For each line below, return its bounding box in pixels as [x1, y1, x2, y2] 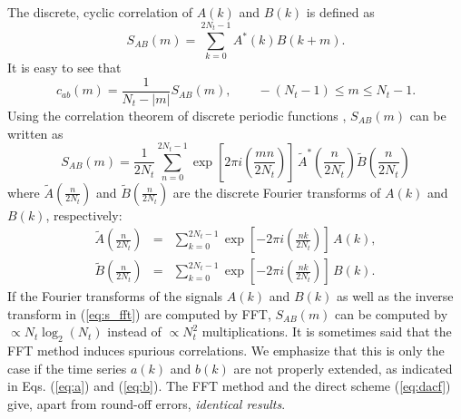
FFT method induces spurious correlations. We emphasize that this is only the [7, 341, 445, 360]
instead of [107, 322, 162, 341]
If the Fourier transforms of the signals [7, 287, 223, 306]
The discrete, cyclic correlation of [7, 3, 192, 21]
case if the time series [7, 358, 127, 377]
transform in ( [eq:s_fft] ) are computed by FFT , [7, 304, 271, 323]
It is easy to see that [7, 58, 122, 77]
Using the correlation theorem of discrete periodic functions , [7, 106, 347, 125]
